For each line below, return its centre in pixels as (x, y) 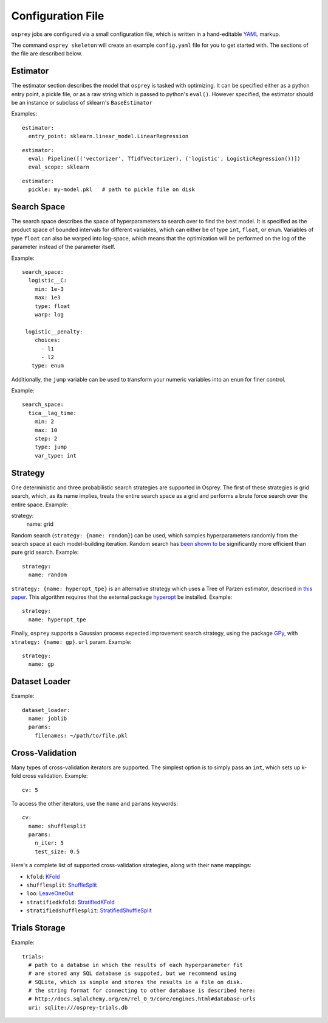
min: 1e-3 (49, 289)
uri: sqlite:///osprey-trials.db (78, 1007)
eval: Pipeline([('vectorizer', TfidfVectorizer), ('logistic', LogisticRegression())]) (164, 159)
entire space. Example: (40, 505)
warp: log (49, 314)
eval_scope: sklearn (59, 167)
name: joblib (48, 719)
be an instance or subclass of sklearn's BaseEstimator (82, 103)
